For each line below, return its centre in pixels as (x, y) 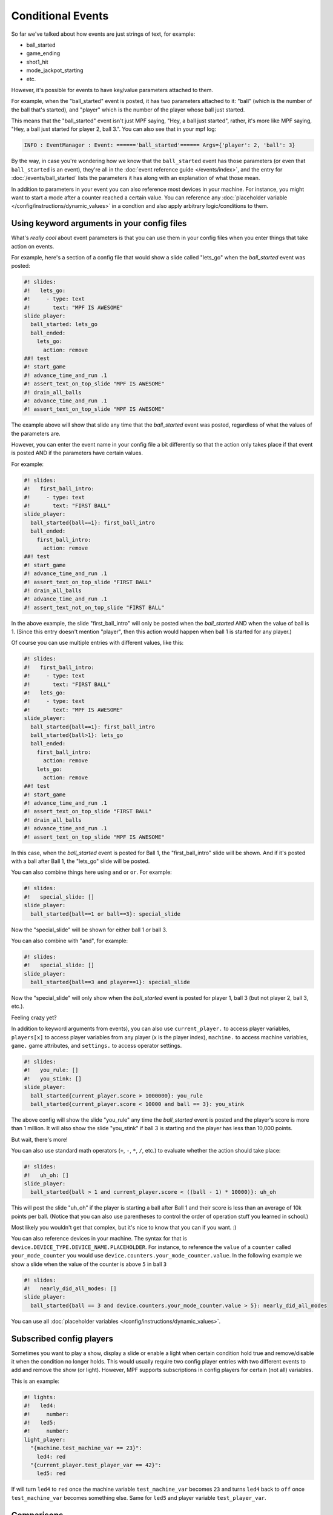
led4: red (51, 1457)
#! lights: (40, 1397)
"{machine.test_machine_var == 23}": (86, 1448)
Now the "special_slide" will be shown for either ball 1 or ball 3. (89, 930)
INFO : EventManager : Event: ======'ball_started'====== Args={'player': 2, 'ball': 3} (160, 145)
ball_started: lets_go (64, 325)
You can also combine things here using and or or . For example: (91, 872)
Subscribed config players (62, 1338)
